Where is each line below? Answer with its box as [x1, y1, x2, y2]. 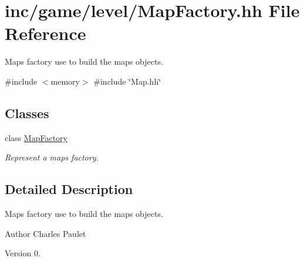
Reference [5, 21, 86, 45]
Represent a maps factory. [5, 151, 99, 163]
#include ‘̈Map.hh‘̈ [93, 75, 161, 87]
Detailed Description [5, 180, 133, 198]
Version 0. [5, 247, 40, 259]
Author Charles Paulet [5, 227, 86, 239]
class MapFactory [5, 131, 67, 143]
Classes [5, 103, 49, 122]
